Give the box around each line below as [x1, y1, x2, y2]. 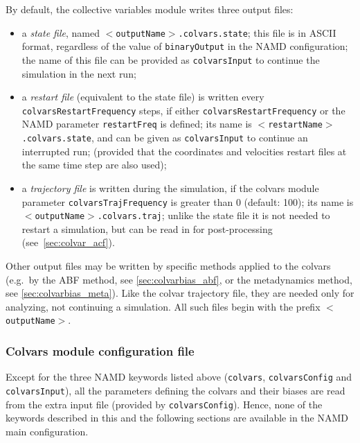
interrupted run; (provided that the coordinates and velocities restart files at [21, 144, 347, 158]
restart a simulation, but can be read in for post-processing [21, 221, 273, 236]
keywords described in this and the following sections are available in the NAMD [6, 410, 348, 425]
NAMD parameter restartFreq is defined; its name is [21, 116, 252, 131]
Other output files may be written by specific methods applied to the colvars [6, 259, 331, 272]
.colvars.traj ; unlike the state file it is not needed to [97, 208, 330, 223]
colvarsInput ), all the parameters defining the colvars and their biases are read [6, 383, 345, 397]
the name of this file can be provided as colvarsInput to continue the [21, 52, 320, 67]
